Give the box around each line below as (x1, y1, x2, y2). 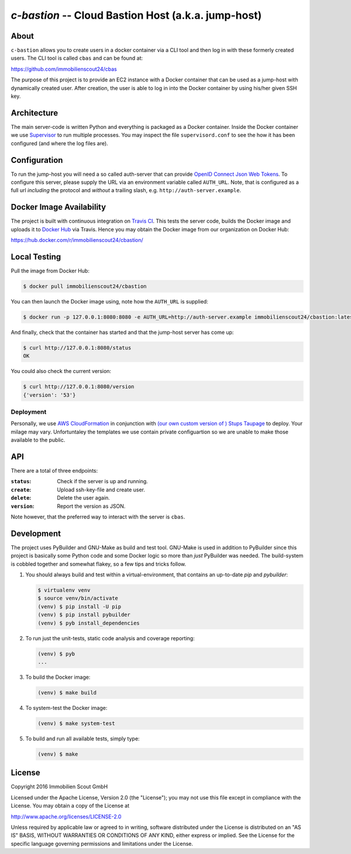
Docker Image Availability (11, 202, 106, 212)
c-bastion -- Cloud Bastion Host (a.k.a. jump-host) (11, 9, 262, 22)
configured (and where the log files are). (11, 139, 108, 146)
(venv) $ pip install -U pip (37, 603, 122, 610)
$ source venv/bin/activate (37, 595, 118, 602)
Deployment (11, 408, 47, 416)
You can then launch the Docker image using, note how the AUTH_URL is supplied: (11, 298, 209, 305)
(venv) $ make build (37, 689, 97, 696)
